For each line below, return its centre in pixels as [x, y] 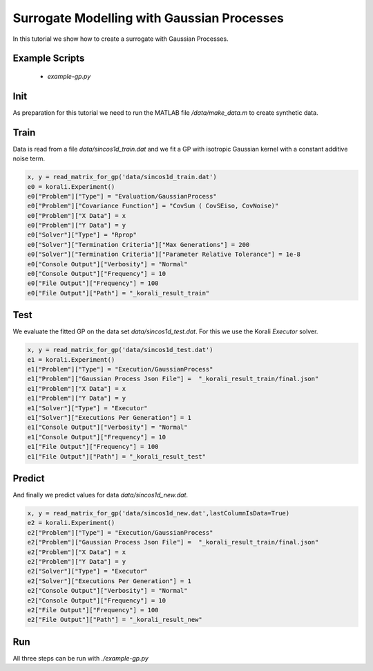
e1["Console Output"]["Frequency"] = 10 [96, 437]
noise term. [29, 158]
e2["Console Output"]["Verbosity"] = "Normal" [107, 591]
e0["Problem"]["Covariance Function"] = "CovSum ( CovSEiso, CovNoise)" [153, 206]
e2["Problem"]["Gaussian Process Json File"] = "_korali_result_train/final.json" [173, 542]
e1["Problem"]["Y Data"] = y [77, 398]
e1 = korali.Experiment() [71, 359]
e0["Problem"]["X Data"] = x [77, 215]
